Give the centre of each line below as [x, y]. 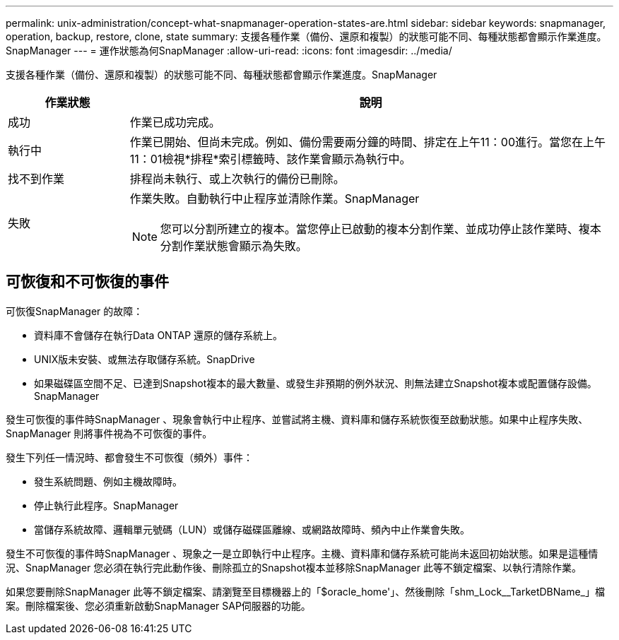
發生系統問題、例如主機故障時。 [108, 481]
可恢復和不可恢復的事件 [87, 282]
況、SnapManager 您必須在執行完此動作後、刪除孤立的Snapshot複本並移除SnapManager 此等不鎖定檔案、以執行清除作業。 [294, 567]
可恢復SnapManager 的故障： [75, 311]
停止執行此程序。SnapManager [106, 505]
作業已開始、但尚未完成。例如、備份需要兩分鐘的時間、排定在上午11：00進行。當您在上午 [368, 142]
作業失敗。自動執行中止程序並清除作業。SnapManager [275, 198]
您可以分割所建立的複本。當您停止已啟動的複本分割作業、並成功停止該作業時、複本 [381, 229]
